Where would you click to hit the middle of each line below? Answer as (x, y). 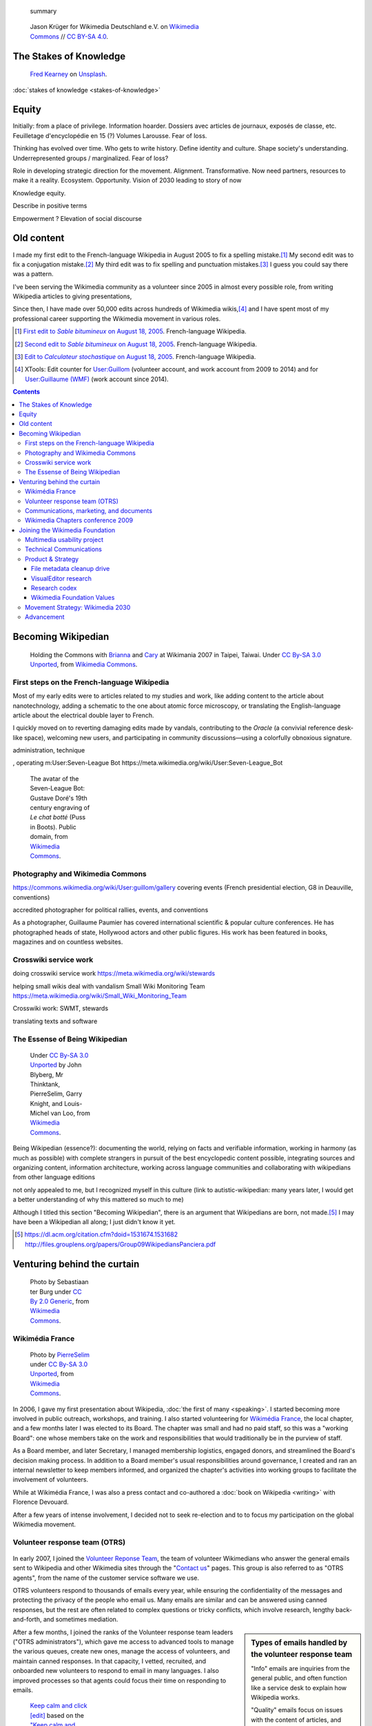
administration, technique (49, 750)
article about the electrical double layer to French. (83, 715)
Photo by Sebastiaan (59, 1282)
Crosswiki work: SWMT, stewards (61, 1009)
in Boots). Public (53, 827)
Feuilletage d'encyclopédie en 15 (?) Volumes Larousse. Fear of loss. (110, 135)
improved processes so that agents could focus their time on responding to (120, 1680)
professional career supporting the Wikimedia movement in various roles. (117, 318)
